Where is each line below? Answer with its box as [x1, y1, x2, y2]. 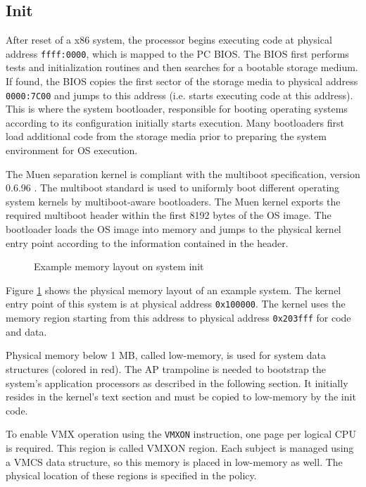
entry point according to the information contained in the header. [6, 235, 289, 250]
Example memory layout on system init [34, 259, 204, 274]
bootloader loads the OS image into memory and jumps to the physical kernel [6, 222, 341, 236]
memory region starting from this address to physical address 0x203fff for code [6, 310, 351, 325]
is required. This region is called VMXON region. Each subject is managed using [6, 440, 354, 455]
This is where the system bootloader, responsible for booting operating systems [6, 101, 348, 116]
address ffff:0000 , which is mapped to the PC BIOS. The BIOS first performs [6, 46, 349, 61]
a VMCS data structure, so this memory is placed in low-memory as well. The [6, 454, 343, 469]
